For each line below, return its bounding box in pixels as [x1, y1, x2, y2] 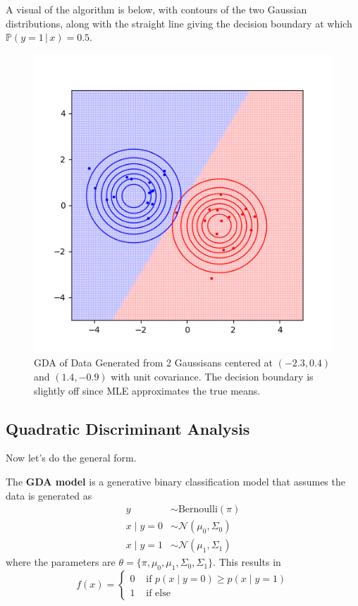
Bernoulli [178, 505, 218, 515]
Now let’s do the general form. [6, 450, 137, 465]
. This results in [213, 555, 281, 569]
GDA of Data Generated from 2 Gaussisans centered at [34, 355, 273, 370]
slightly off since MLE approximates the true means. [34, 383, 261, 397]
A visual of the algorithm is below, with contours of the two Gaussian [6, 2, 307, 16]
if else [146, 588, 171, 599]
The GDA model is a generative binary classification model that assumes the [6, 474, 345, 488]
